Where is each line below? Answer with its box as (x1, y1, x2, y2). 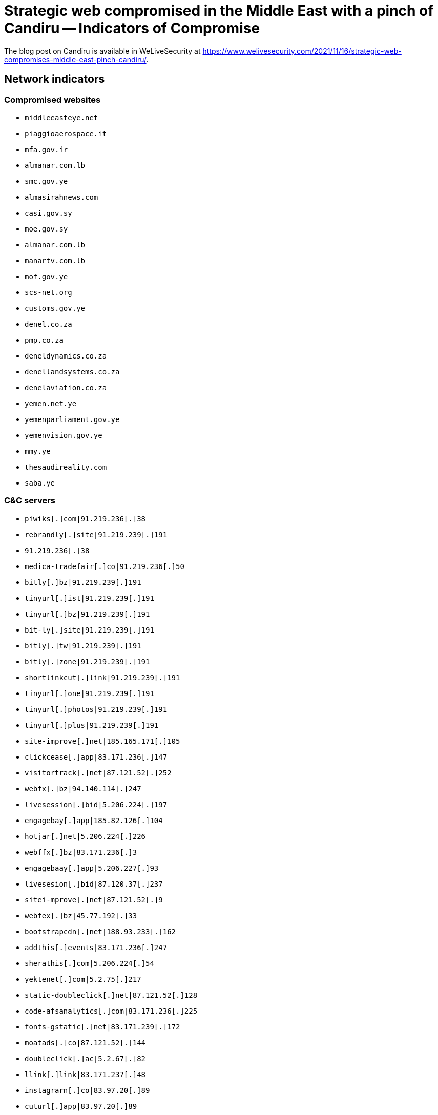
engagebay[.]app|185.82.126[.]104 (25, 816, 163, 825)
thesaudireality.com (25, 462, 107, 471)
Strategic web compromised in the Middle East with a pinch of (4, 2, 434, 19)
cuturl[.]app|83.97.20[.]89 (25, 1102, 137, 1110)
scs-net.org (25, 288, 72, 297)
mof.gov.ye (25, 272, 68, 281)
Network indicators (4, 73, 105, 86)
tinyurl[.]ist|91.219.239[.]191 (25, 594, 154, 602)
